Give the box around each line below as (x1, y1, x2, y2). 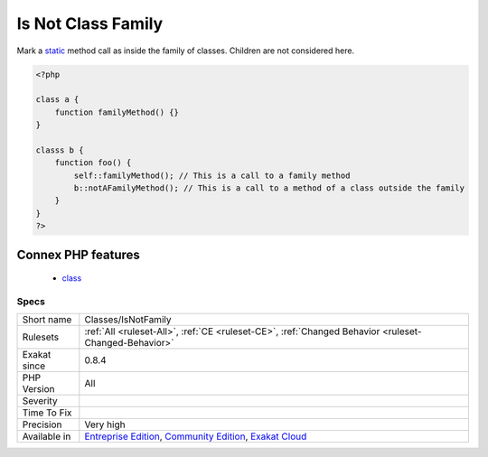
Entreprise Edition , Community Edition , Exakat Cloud (84, 430, 307, 443)
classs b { (35, 145, 84, 155)
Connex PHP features (16, 247, 140, 262)
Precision (22, 418, 62, 431)
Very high (84, 418, 126, 431)
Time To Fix (22, 406, 72, 419)
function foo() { (54, 158, 132, 168)
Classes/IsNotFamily (84, 313, 172, 326)
